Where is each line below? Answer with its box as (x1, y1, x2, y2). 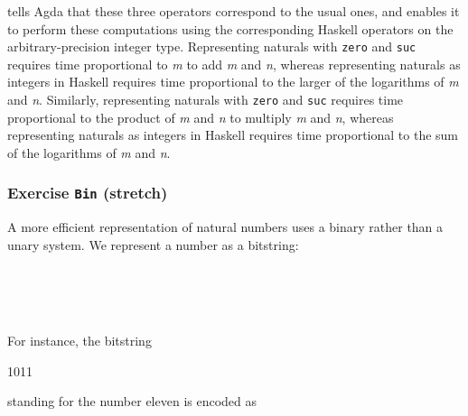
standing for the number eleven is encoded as (7, 392, 257, 411)
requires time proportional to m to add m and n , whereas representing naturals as (7, 54, 461, 73)
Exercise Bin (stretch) (7, 181, 168, 204)
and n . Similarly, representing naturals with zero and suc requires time (7, 90, 404, 109)
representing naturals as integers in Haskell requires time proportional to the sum (7, 125, 459, 144)
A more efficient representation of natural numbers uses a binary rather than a (7, 217, 444, 236)
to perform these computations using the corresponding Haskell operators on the (7, 19, 454, 38)
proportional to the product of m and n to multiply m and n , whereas (7, 107, 394, 126)
